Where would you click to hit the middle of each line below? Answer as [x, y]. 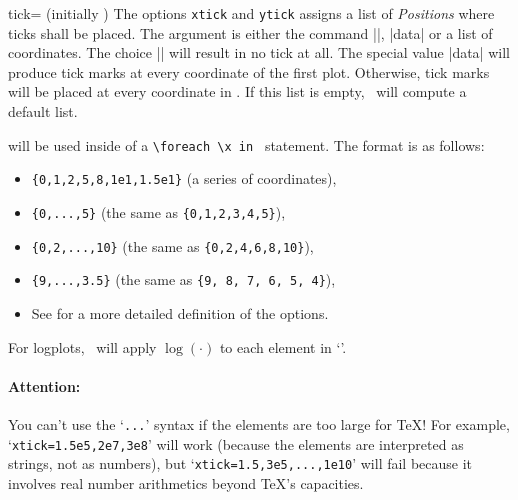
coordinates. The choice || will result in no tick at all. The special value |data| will [259, 52]
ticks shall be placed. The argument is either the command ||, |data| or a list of [250, 32]
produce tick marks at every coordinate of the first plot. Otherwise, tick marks [249, 71]
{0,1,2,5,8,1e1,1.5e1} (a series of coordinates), [184, 178]
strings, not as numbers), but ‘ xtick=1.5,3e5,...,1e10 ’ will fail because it [240, 463]
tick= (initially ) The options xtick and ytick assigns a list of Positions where [251, 13]
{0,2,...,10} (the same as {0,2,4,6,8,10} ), [172, 245]
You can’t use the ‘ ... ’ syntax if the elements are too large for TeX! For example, [259, 423]
